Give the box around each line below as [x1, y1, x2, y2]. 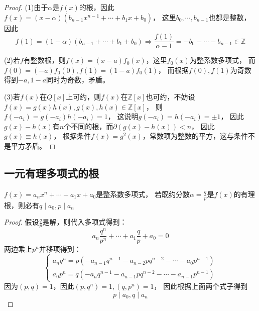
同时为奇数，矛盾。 [46, 74, 110, 85]
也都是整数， [208, 12, 251, 22]
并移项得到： [39, 244, 81, 254]
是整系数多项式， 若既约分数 [96, 188, 190, 199]
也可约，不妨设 [146, 91, 195, 102]
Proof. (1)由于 [4, 2, 48, 12]
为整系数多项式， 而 [189, 55, 255, 65]
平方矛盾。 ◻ [11, 141, 56, 151]
